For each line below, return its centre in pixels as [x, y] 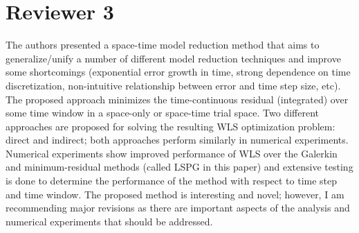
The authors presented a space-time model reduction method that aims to [163, 45]
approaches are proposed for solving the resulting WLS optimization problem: [171, 126]
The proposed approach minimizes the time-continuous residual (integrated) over [177, 99]
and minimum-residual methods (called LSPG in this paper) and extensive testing [179, 167]
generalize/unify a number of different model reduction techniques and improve [173, 58]
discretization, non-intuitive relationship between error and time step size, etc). [173, 85]
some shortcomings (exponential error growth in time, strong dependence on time [178, 72]
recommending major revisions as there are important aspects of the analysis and [178, 208]
